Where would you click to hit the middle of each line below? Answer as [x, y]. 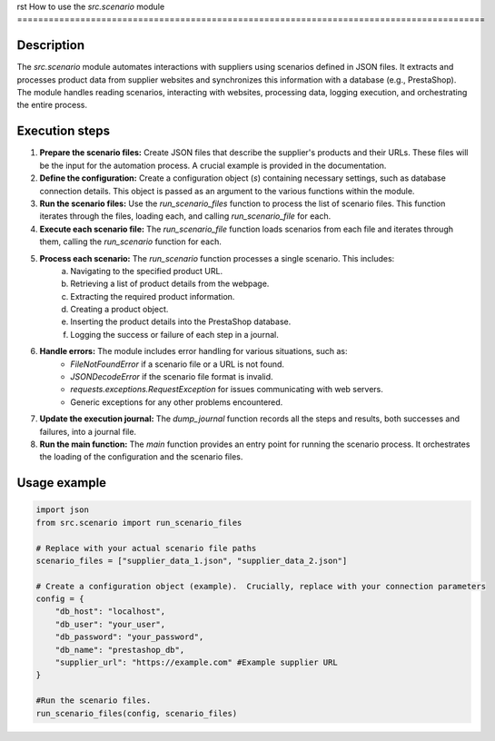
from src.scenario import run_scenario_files [139, 523]
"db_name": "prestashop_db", [120, 650]
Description [51, 45]
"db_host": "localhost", [110, 612]
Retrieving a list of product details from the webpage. [170, 284]
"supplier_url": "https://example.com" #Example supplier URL [196, 662]
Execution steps [64, 131]
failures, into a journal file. [88, 431]
